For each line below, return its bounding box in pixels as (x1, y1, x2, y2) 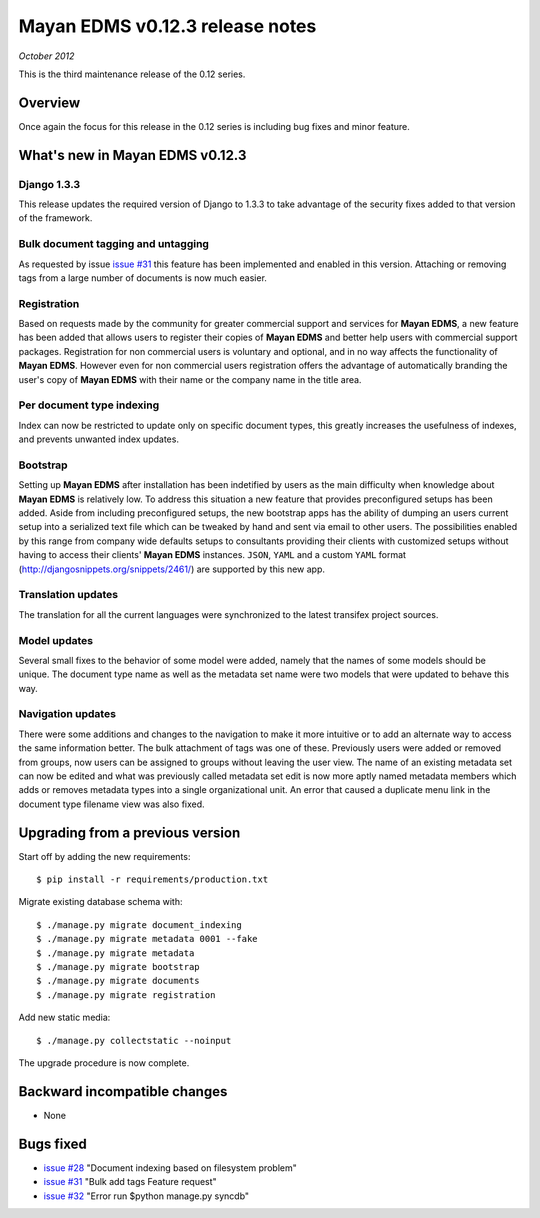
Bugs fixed (18, 1135, 87, 1152)
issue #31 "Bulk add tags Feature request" (43, 1176, 217, 1188)
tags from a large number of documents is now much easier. (18, 271, 267, 284)
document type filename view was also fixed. (18, 798, 205, 810)
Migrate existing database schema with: (18, 896, 183, 908)
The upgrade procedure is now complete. (18, 1057, 190, 1069)
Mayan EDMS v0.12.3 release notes (18, 15, 317, 37)
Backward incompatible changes (18, 1083, 228, 1100)
